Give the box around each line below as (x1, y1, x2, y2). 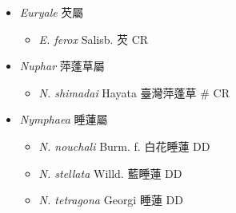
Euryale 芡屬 (19, 4, 84, 20)
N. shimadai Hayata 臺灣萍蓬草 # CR (38, 84, 230, 101)
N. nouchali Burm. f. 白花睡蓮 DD (38, 137, 210, 154)
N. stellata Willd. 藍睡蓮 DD (38, 164, 182, 181)
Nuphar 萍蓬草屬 (19, 57, 105, 74)
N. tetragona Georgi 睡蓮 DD (38, 191, 183, 208)
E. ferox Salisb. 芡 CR (38, 30, 149, 47)
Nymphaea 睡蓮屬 (19, 111, 108, 128)
